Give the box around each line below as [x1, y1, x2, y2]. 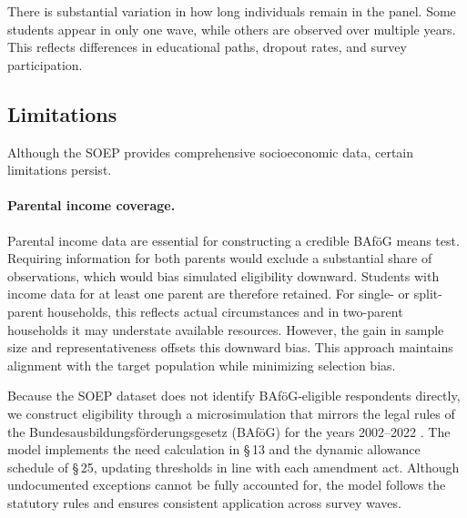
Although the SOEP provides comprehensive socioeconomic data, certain [7, 142, 414, 161]
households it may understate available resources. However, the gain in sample [7, 320, 444, 339]
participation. [7, 55, 83, 74]
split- [413, 284, 442, 303]
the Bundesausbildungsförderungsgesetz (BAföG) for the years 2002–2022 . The [7, 422, 451, 441]
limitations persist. [7, 160, 112, 179]
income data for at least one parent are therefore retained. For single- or [7, 284, 411, 303]
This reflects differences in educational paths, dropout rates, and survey [7, 37, 407, 56]
